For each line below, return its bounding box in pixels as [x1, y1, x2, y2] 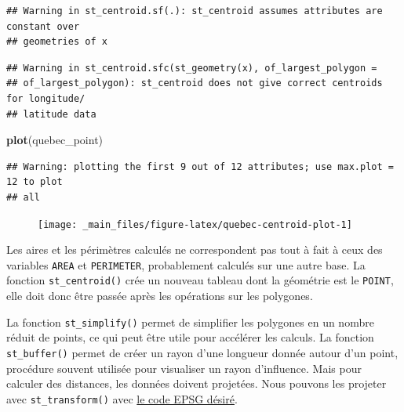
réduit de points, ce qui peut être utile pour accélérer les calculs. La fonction [6, 329, 374, 345]
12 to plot [6, 176, 63, 188]
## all [6, 191, 40, 203]
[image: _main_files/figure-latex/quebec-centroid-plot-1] [38, 219, 352, 230]
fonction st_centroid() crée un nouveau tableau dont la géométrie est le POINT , [6, 272, 394, 288]
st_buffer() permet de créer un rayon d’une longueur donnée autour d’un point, [6, 344, 399, 360]
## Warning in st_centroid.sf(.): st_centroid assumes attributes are [6, 5, 383, 16]
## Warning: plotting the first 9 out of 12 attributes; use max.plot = [6, 161, 394, 172]
